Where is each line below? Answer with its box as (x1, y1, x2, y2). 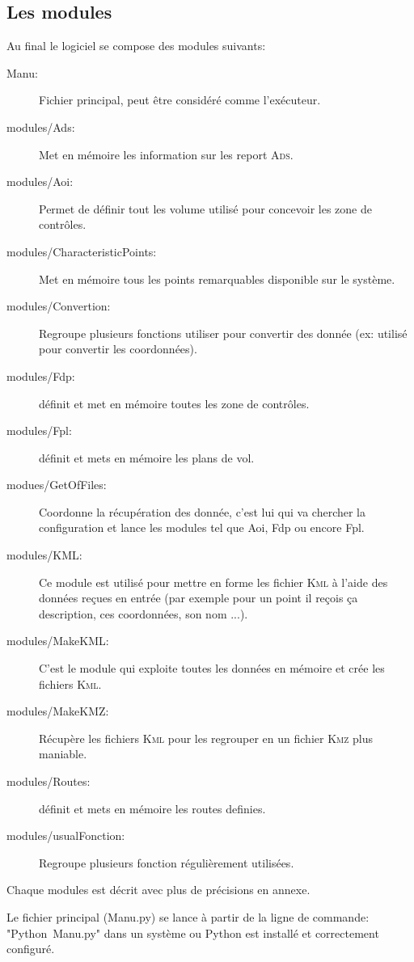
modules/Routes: (6, 773, 91, 790)
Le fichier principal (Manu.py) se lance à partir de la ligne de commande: (6, 908, 370, 925)
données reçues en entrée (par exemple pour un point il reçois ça (39, 589, 358, 606)
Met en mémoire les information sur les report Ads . (39, 146, 294, 162)
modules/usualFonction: (6, 827, 125, 844)
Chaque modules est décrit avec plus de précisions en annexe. (6, 881, 310, 898)
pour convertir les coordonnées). (39, 340, 197, 357)
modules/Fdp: (6, 367, 75, 384)
